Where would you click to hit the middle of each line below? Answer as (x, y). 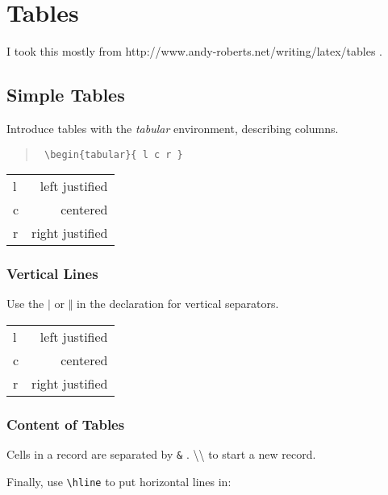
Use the (25, 304)
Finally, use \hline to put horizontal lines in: (119, 481)
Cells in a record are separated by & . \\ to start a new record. (161, 454)
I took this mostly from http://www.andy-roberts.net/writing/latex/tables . (195, 51)
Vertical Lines (52, 274)
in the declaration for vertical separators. (177, 304)
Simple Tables (66, 95)
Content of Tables (66, 424)
